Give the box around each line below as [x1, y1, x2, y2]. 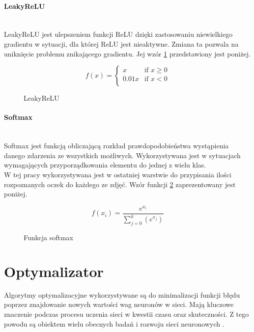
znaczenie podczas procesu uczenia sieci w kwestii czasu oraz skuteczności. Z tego [4, 308, 249, 319]
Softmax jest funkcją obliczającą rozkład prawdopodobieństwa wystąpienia [4, 140, 229, 151]
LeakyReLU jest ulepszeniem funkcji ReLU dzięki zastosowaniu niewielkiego [4, 29, 233, 39]
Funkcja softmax [24, 232, 74, 242]
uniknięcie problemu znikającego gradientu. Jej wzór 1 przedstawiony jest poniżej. [4, 48, 251, 58]
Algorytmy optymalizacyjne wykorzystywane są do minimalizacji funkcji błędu [4, 289, 240, 300]
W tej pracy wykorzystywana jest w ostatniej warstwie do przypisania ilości [4, 169, 231, 179]
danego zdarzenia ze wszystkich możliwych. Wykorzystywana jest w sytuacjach [4, 150, 241, 160]
